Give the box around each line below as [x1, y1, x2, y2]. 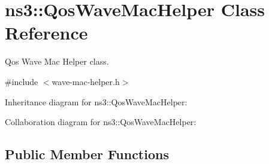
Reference [5, 20, 88, 45]
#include [5, 75, 38, 87]
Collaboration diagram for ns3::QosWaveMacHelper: [5, 116, 197, 128]
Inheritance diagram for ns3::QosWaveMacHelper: [5, 95, 188, 108]
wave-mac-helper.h [52, 75, 120, 87]
